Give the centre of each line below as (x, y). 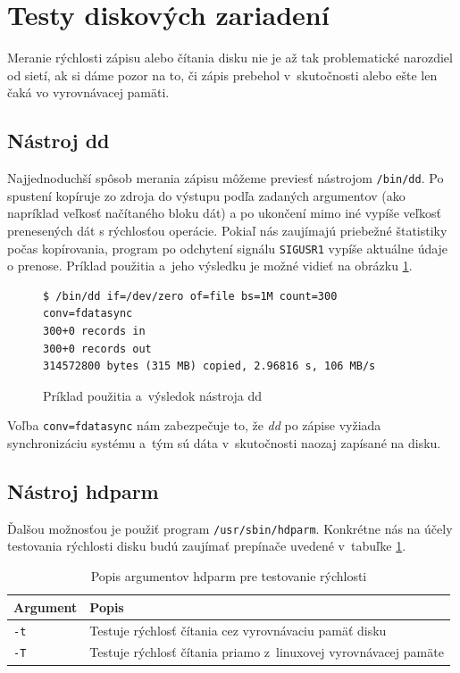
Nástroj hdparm (83, 491)
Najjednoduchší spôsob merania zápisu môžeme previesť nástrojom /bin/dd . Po (226, 178)
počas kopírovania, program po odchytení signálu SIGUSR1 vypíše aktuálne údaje (228, 248)
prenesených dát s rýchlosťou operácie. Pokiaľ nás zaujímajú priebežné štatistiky (227, 230)
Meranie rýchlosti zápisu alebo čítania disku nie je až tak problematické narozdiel (230, 58)
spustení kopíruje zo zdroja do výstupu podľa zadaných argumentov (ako (206, 195)
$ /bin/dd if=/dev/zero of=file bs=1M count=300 (190, 296)
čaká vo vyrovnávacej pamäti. (88, 92)
